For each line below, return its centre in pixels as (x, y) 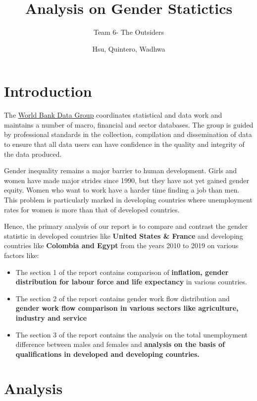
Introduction (48, 91)
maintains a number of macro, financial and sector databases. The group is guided (129, 124)
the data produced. (33, 154)
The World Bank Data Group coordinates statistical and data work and (113, 115)
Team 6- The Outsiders (129, 32)
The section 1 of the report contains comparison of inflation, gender (122, 272)
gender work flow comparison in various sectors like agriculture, (127, 308)
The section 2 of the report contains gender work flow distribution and (123, 298)
